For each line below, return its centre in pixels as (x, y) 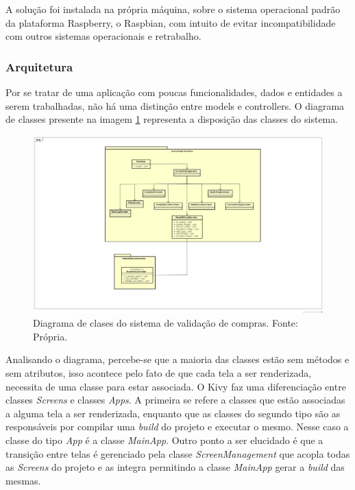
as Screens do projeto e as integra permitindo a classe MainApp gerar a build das (175, 467)
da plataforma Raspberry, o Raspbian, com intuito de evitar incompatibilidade (171, 22)
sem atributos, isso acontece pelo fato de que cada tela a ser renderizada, (159, 372)
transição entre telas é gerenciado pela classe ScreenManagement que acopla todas (178, 453)
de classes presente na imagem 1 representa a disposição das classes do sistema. (172, 119)
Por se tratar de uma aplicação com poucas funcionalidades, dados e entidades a (174, 92)
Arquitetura (39, 66)
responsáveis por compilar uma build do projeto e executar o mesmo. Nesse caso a (177, 427)
